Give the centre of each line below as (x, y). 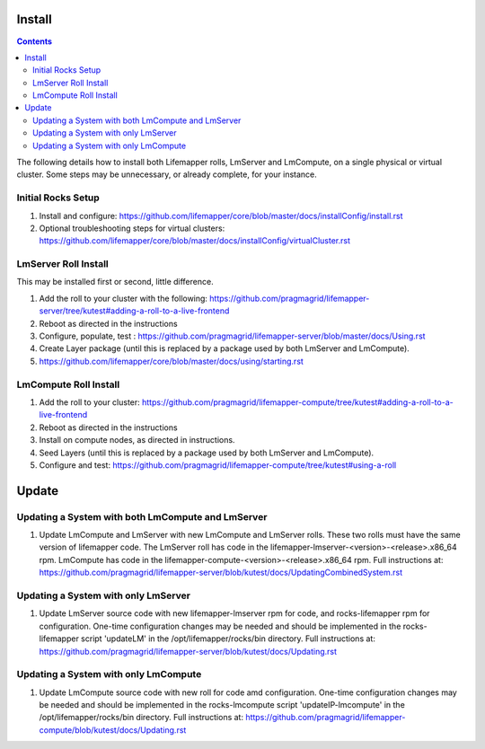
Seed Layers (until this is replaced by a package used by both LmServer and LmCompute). (207, 453)
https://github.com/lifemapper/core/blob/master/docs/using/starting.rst (172, 361)
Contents (35, 41)
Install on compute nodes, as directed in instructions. (137, 440)
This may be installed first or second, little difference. (115, 282)
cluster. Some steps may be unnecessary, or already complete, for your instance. (167, 174)
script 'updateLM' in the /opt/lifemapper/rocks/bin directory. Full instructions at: (229, 639)
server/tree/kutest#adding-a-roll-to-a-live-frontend (134, 311)
